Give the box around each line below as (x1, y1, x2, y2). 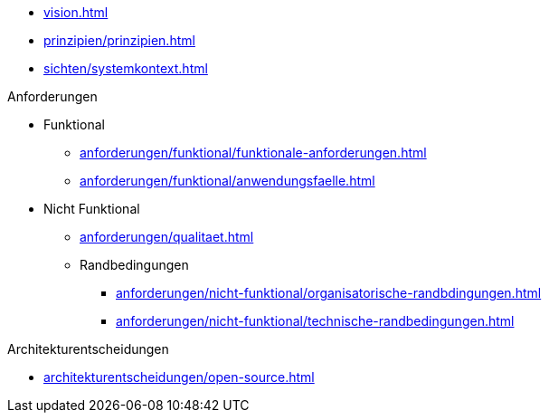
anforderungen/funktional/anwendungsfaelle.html (80, 173, 375, 188)
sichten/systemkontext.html (43, 61, 208, 76)
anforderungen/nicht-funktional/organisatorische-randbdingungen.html (116, 285, 542, 301)
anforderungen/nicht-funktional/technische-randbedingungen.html (116, 313, 515, 329)
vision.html (43, 5, 109, 20)
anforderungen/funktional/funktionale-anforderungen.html (80, 145, 427, 160)
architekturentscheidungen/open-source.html (43, 369, 315, 385)
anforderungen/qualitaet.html (80, 229, 254, 244)
